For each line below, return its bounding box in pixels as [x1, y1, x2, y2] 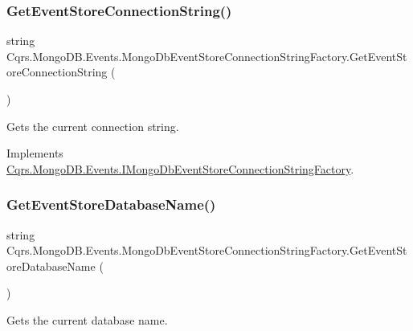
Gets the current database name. [6, 311, 168, 328]
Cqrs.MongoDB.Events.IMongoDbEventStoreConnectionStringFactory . [6, 160, 354, 177]
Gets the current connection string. [6, 117, 179, 134]
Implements [6, 145, 63, 161]
